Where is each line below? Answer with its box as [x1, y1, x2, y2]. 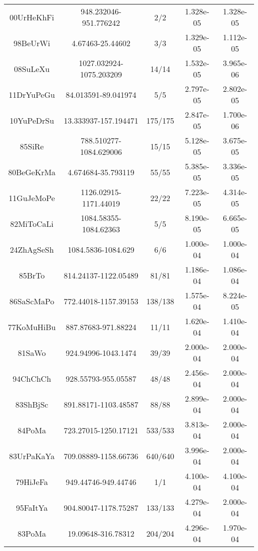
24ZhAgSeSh [9, 243, 54, 255]
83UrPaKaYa [9, 450, 55, 462]
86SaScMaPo [9, 295, 55, 307]
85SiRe [20, 140, 44, 152]
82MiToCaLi [10, 217, 54, 229]
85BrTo [19, 269, 45, 281]
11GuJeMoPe [8, 192, 55, 204]
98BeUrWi [13, 37, 50, 49]
